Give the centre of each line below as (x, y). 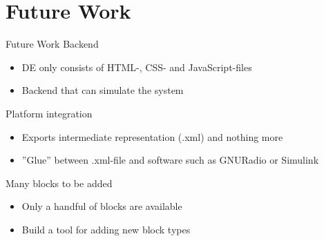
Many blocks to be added (59, 183)
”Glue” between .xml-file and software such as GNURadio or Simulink (170, 160)
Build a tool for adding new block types (106, 229)
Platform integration (49, 113)
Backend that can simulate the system (103, 90)
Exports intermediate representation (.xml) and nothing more (152, 136)
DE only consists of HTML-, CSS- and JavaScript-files (137, 67)
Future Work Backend (52, 44)
